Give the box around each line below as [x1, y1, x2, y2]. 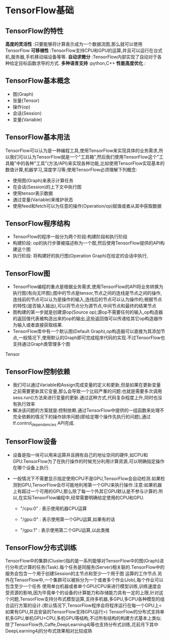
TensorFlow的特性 [5, 27, 63, 35]
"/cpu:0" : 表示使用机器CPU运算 [20, 505, 87, 512]
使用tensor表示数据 [12, 190, 53, 196]
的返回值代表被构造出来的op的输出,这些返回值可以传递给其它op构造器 [12, 316, 158, 322]
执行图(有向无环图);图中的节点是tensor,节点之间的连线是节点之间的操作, [12, 290, 162, 296]
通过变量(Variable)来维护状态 [12, 196, 74, 202]
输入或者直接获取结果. [17, 322, 63, 328]
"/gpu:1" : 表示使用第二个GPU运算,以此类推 [20, 527, 110, 533]
